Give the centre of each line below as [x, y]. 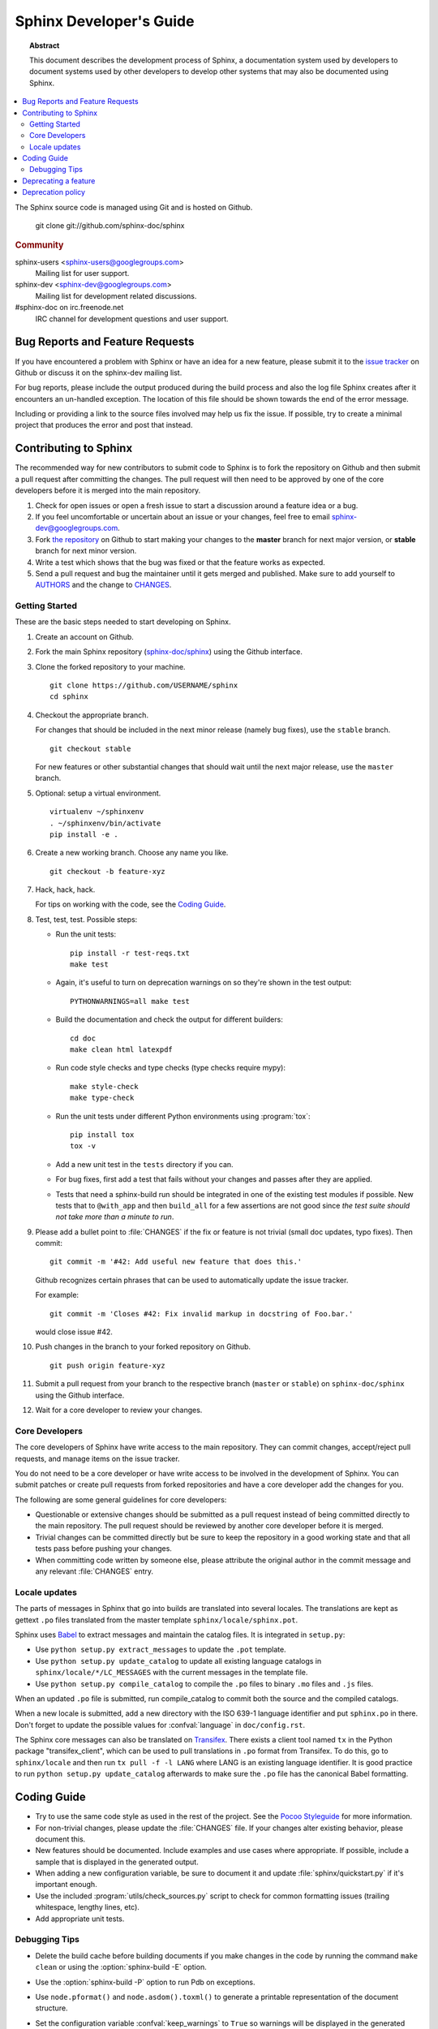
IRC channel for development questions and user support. [132, 319]
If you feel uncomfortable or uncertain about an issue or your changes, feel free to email [182, 516]
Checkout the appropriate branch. [92, 715]
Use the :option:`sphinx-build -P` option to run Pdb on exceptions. [145, 1982]
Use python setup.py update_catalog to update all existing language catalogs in [178, 1661]
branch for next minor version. [86, 551]
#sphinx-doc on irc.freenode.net [69, 308]
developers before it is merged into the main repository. [108, 490]
